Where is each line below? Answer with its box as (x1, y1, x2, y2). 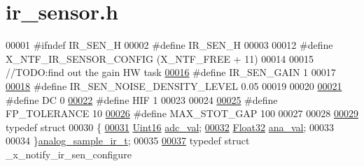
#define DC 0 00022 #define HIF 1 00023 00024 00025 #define (6, 92, 278, 107)
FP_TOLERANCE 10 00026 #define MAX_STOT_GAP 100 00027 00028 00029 (6, 106, 358, 121)
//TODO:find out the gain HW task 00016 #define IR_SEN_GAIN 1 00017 (6, 65, 336, 80)
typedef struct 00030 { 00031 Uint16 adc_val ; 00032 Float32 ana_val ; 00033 (6, 119, 335, 134)
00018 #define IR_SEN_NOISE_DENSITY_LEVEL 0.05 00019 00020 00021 (6, 78, 342, 93)
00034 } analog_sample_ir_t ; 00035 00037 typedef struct (6, 133, 250, 148)
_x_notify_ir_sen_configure (6, 146, 132, 161)
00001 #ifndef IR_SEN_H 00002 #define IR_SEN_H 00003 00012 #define (6, 38, 333, 52)
